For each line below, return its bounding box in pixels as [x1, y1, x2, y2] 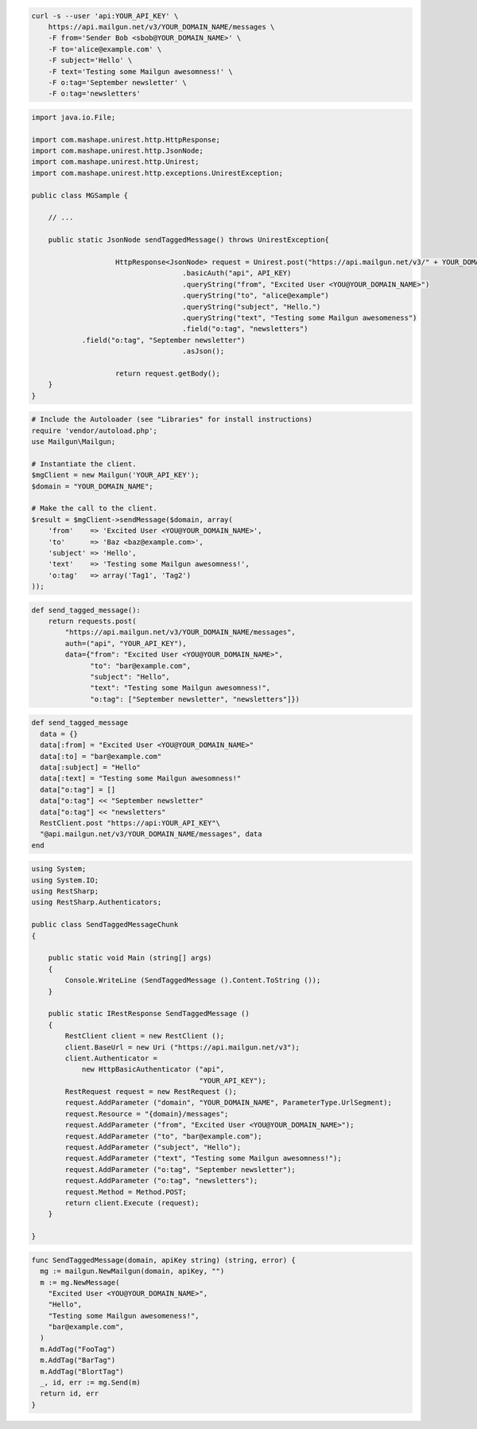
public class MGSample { [31, 191, 129, 200]
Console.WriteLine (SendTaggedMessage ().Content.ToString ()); [64, 975, 321, 985]
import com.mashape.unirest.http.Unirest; [31, 158, 200, 166]
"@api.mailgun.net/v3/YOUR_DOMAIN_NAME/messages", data [40, 830, 262, 839]
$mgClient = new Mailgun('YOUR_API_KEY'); [31, 470, 200, 480]
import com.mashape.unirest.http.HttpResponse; [31, 135, 220, 144]
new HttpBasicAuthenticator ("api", [81, 1065, 225, 1074]
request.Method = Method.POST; [64, 1187, 187, 1197]
